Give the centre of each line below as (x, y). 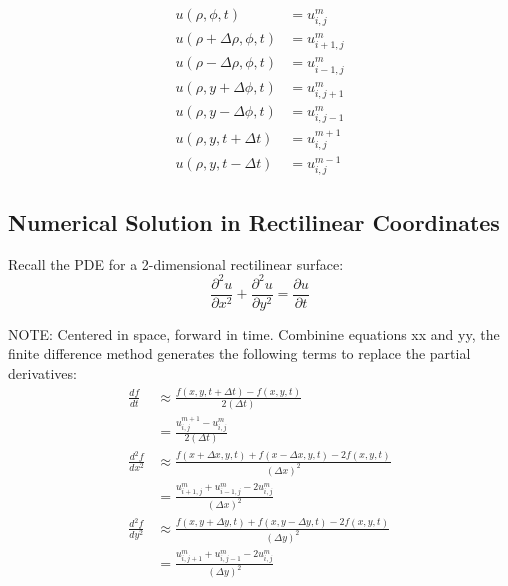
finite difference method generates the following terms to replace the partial (239, 353)
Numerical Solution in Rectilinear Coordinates (254, 221)
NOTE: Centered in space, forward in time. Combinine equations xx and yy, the (254, 333)
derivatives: (42, 373)
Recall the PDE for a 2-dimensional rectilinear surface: (176, 263)
